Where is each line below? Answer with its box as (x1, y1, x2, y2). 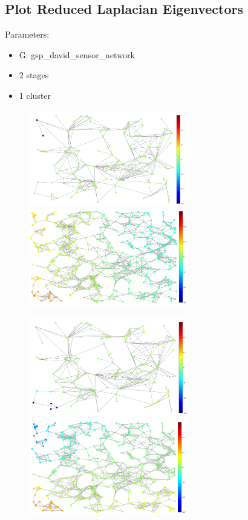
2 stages (19, 69, 49, 81)
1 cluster (19, 89, 51, 101)
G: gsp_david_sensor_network (19, 48, 135, 61)
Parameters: (5, 28, 50, 41)
